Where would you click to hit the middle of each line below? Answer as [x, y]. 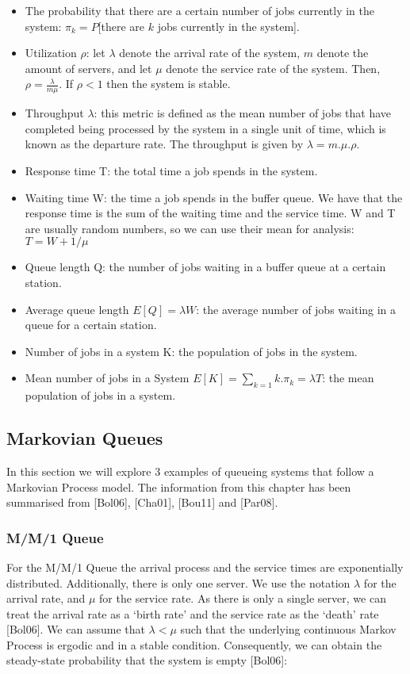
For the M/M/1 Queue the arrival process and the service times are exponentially [205, 567]
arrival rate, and [46, 598]
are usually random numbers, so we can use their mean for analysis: [190, 228]
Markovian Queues [85, 438]
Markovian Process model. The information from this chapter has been [179, 486]
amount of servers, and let [88, 68]
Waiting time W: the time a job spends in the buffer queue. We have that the [214, 197]
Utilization [51, 53]
